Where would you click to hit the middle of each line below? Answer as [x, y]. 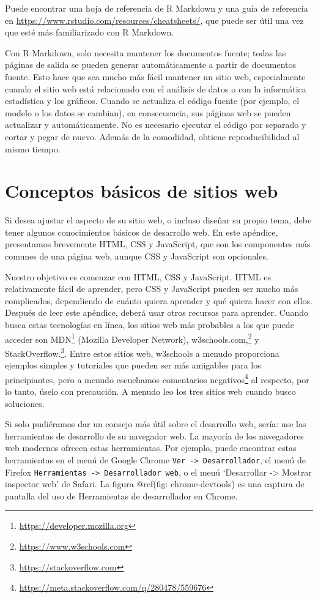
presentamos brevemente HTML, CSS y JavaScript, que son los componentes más [158, 244]
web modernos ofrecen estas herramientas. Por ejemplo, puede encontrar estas [151, 448]
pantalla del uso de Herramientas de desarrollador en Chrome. [121, 495]
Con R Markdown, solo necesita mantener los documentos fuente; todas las [146, 52]
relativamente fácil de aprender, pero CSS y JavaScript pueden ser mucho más [152, 289]
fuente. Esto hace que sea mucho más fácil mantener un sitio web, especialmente [155, 76]
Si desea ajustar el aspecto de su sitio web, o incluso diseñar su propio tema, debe [158, 220]
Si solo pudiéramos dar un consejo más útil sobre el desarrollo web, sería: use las [156, 424]
